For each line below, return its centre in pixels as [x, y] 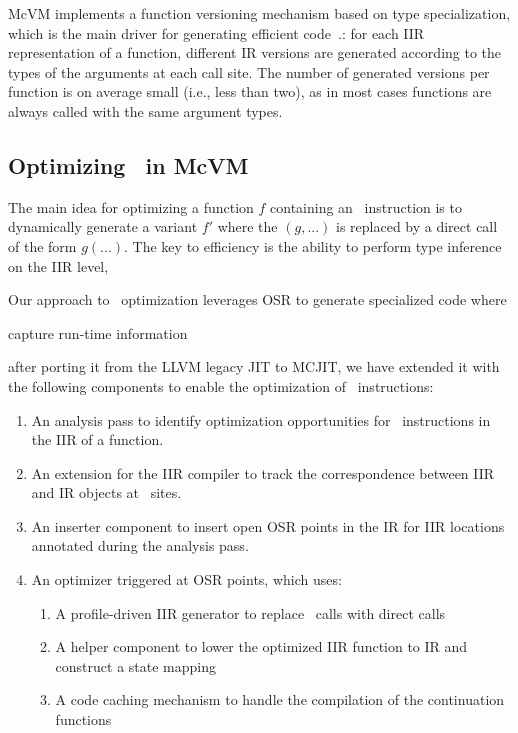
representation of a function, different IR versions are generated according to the [255, 52]
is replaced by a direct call [417, 226]
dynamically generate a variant [103, 226]
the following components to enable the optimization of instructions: [221, 385]
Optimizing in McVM [128, 164]
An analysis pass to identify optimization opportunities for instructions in [261, 419]
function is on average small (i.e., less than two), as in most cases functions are [250, 91]
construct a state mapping [136, 665]
